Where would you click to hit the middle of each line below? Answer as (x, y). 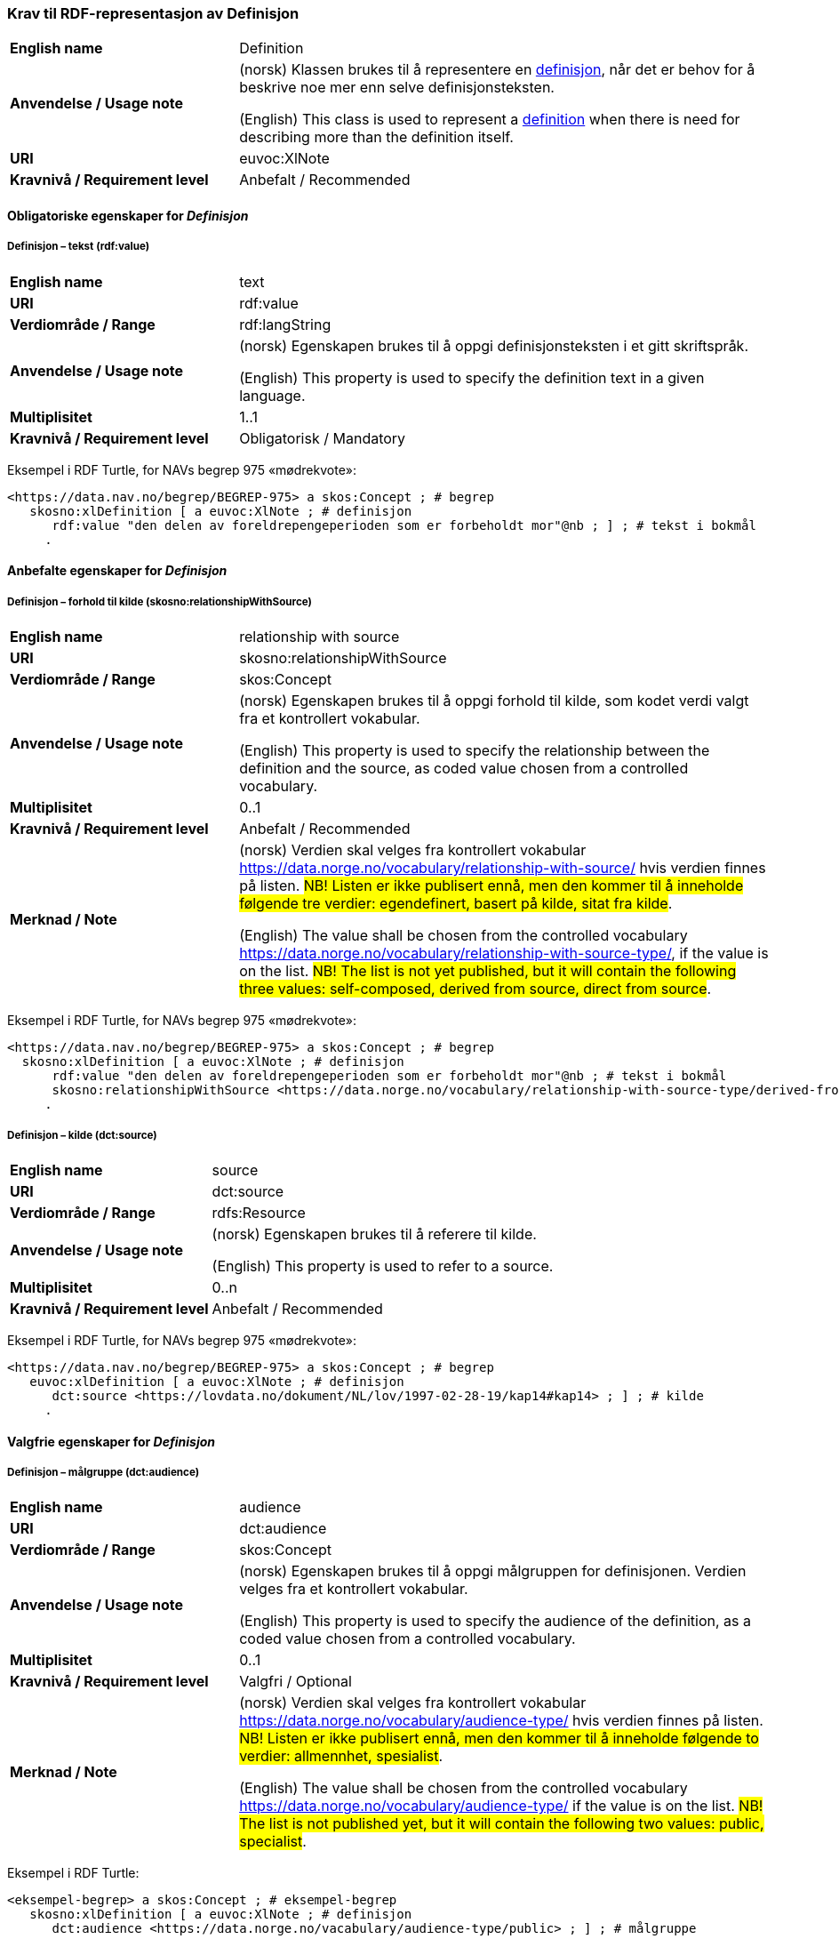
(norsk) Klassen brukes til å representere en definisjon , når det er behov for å (497, 70)
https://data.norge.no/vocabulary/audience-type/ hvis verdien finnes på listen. (501, 1721)
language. (272, 395)
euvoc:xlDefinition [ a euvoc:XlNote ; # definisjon (217, 1381)
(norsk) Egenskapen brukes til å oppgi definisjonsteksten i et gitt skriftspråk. (494, 345)
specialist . (273, 1842)
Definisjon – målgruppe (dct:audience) (104, 1472)
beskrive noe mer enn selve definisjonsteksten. (397, 88)
